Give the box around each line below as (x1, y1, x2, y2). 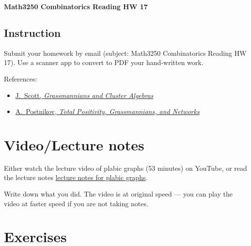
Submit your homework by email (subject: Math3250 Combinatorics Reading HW (4, 48, 247, 58)
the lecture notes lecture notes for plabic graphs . (4, 172, 148, 182)
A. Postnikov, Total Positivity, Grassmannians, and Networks (15, 106, 200, 116)
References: (4, 73, 37, 83)
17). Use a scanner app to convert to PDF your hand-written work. (4, 57, 204, 67)
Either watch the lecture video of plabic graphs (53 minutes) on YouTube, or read (4, 163, 247, 173)
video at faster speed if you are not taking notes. (4, 198, 148, 208)
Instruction (4, 25, 61, 40)
